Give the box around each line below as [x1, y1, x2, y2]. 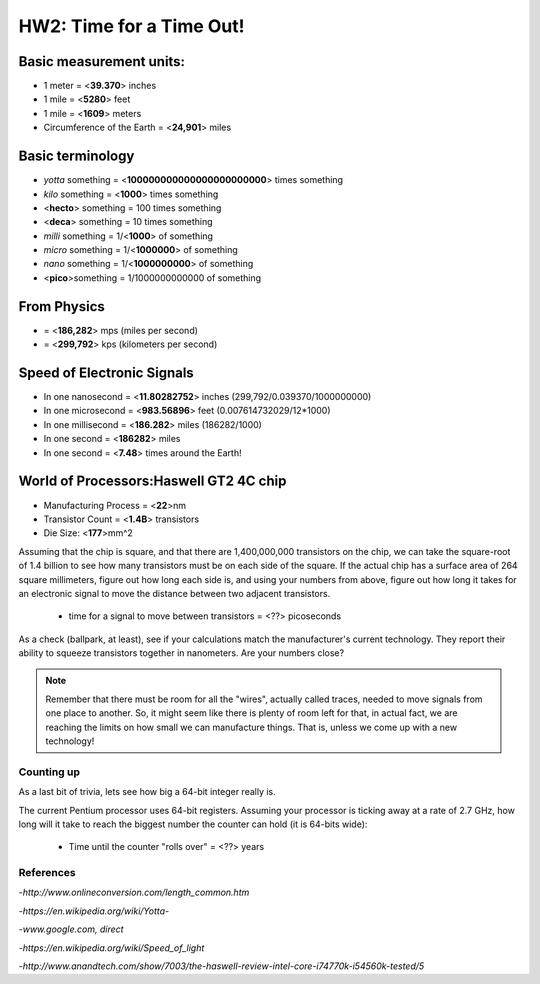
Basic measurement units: [18, 53, 185, 70]
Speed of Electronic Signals [18, 364, 194, 381]
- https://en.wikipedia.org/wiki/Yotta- [18, 905, 170, 917]
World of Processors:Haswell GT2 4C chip [18, 473, 287, 490]
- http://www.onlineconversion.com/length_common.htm [18, 886, 250, 899]
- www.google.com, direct [18, 923, 124, 935]
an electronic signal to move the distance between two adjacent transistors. [18, 587, 331, 599]
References [18, 866, 76, 880]
